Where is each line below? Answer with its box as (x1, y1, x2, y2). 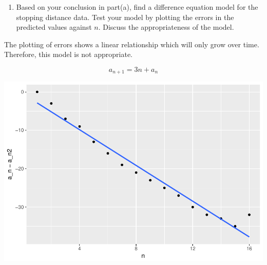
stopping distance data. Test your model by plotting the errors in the (16, 11, 234, 22)
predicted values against (16, 22, 92, 32)
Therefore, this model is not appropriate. (4, 49, 132, 60)
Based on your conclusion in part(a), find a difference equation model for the (16, 2, 258, 12)
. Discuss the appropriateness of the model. (98, 22, 234, 32)
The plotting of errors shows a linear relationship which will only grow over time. (4, 39, 259, 49)
